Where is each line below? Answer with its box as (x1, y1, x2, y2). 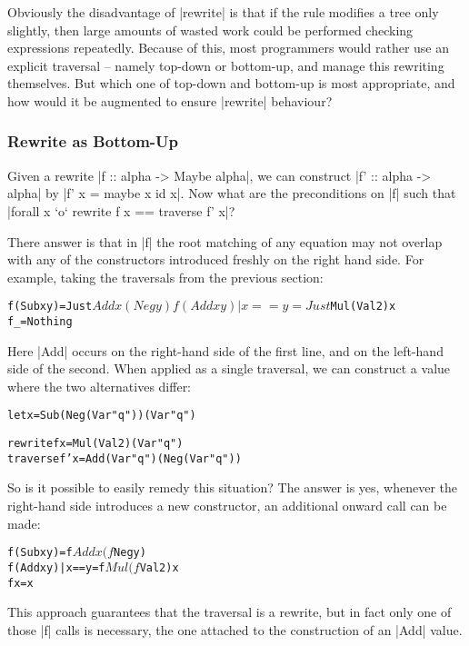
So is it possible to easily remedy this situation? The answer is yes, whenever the (7, 478, 458, 497)
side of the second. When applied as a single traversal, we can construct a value (7, 359, 451, 378)
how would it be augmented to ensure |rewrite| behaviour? (7, 91, 333, 110)
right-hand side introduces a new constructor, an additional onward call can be (7, 496, 447, 514)
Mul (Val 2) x (330, 300, 396, 313)
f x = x (7, 576, 34, 590)
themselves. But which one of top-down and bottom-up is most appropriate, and (7, 74, 455, 93)
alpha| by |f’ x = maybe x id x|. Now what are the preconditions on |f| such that (7, 184, 456, 203)
